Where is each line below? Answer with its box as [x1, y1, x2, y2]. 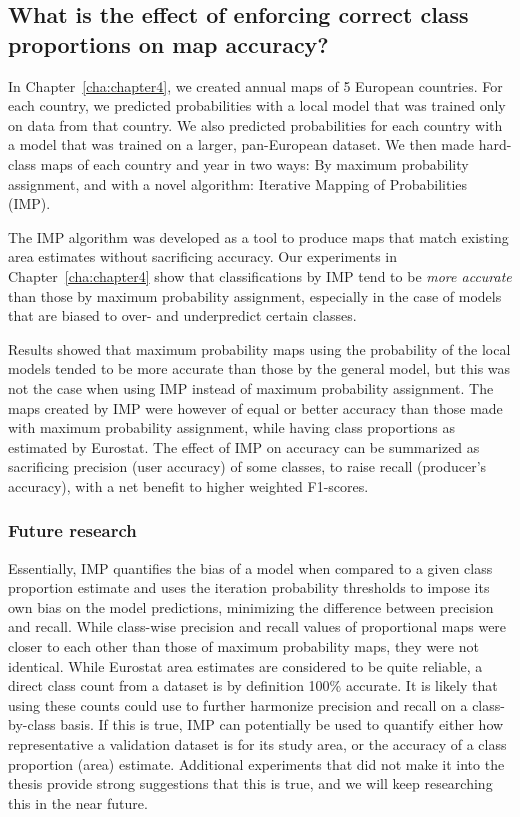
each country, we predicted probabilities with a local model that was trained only [8, 95, 506, 116]
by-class [8, 714, 56, 735]
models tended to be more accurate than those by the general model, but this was [8, 358, 511, 379]
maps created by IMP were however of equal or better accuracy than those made [8, 397, 503, 418]
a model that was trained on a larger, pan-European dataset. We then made [8, 134, 475, 155]
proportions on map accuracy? [8, 28, 329, 59]
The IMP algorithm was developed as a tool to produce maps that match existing [8, 226, 509, 247]
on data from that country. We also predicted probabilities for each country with [8, 114, 503, 135]
